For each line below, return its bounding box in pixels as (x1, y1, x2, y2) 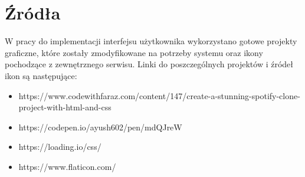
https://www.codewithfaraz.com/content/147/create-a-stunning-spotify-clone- (18, 89, 300, 101)
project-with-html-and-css (18, 101, 111, 113)
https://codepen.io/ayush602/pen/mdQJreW (18, 120, 182, 133)
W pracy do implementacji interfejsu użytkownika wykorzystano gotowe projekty (5, 35, 297, 47)
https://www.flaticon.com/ (18, 160, 116, 172)
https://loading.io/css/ (18, 140, 101, 153)
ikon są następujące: (5, 69, 77, 81)
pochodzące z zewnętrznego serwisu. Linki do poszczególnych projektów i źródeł (5, 58, 294, 70)
